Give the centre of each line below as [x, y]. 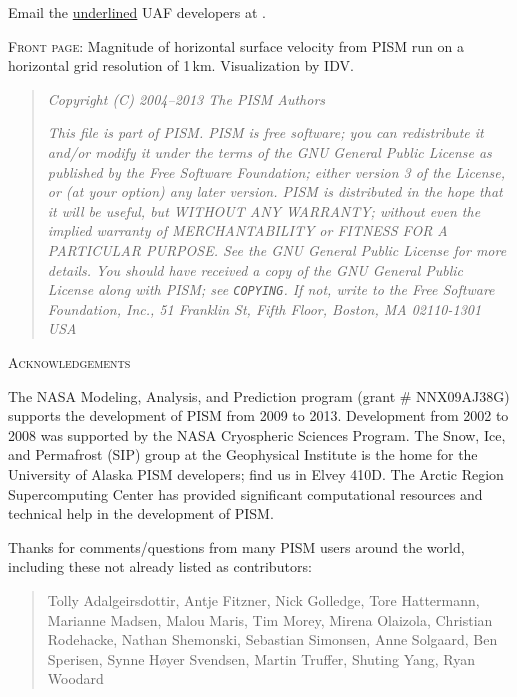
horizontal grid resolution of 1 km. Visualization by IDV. [181, 65]
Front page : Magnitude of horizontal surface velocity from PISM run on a [236, 45]
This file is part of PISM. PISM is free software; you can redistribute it [265, 132]
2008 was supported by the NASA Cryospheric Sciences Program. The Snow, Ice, [257, 434]
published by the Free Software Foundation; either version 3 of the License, [276, 171]
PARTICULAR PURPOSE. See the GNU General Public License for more [277, 249]
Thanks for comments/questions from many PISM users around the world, [236, 546]
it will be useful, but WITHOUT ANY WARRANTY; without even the [264, 210]
